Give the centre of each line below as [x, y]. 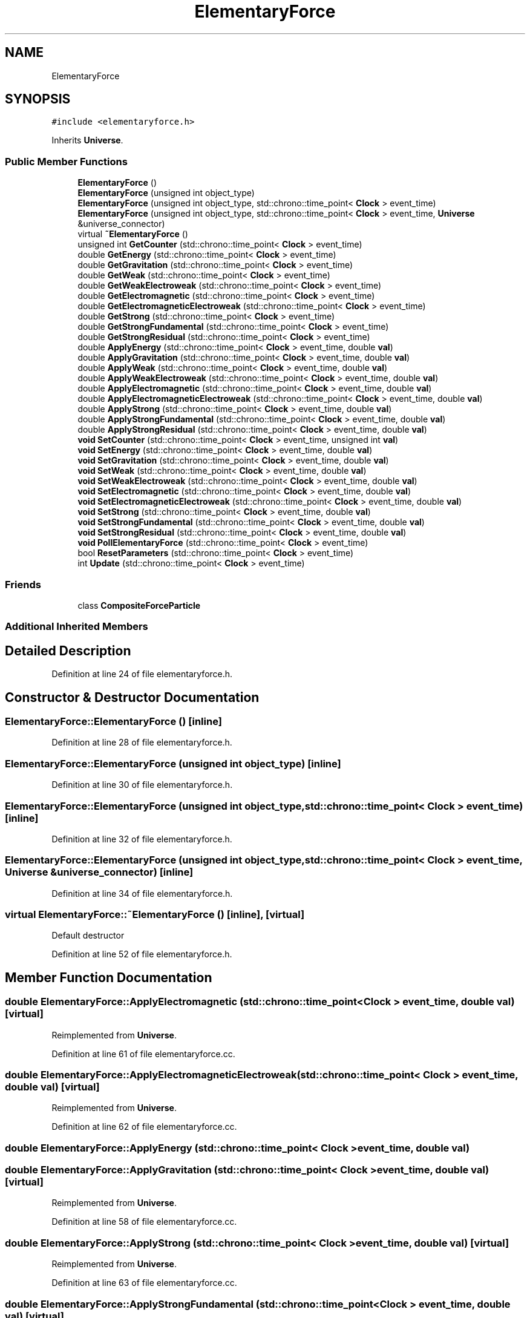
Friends [23, 584]
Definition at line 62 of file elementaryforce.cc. [144, 1127]
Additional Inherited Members [77, 627]
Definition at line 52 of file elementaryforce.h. [142, 954]
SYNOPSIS [38, 99]
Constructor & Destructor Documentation [132, 697]
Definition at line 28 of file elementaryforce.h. [142, 743]
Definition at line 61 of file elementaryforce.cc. [143, 1054]
